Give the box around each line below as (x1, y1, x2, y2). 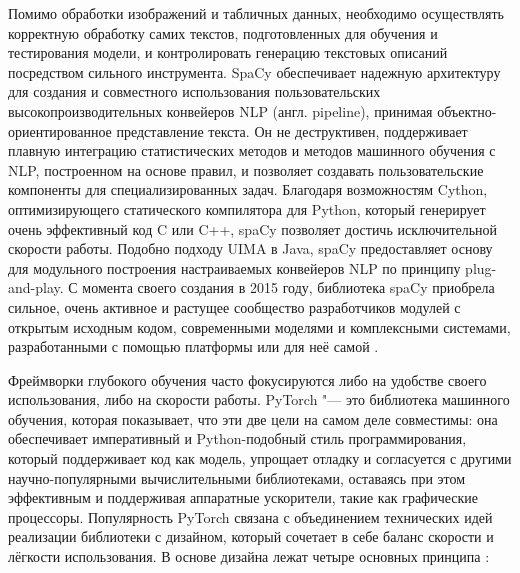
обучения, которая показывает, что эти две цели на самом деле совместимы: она (8, 408, 498, 429)
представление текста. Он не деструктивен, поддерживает (116, 120, 468, 141)
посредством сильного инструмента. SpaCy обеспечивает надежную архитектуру (8, 61, 501, 82)
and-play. (8, 277, 64, 298)
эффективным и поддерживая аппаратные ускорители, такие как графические (8, 487, 478, 508)
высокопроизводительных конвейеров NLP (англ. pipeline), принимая (8, 100, 433, 121)
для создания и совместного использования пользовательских (8, 81, 381, 102)
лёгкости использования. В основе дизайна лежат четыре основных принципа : (8, 546, 490, 567)
